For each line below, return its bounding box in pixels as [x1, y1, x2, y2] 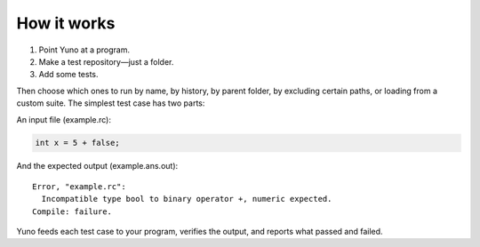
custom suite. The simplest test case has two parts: [16, 98, 205, 108]
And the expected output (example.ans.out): [16, 161, 179, 171]
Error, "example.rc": [32, 181, 126, 191]
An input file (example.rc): [16, 114, 111, 124]
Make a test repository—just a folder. [38, 56, 174, 67]
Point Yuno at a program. [38, 44, 131, 55]
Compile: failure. [32, 206, 113, 217]
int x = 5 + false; [35, 138, 120, 148]
